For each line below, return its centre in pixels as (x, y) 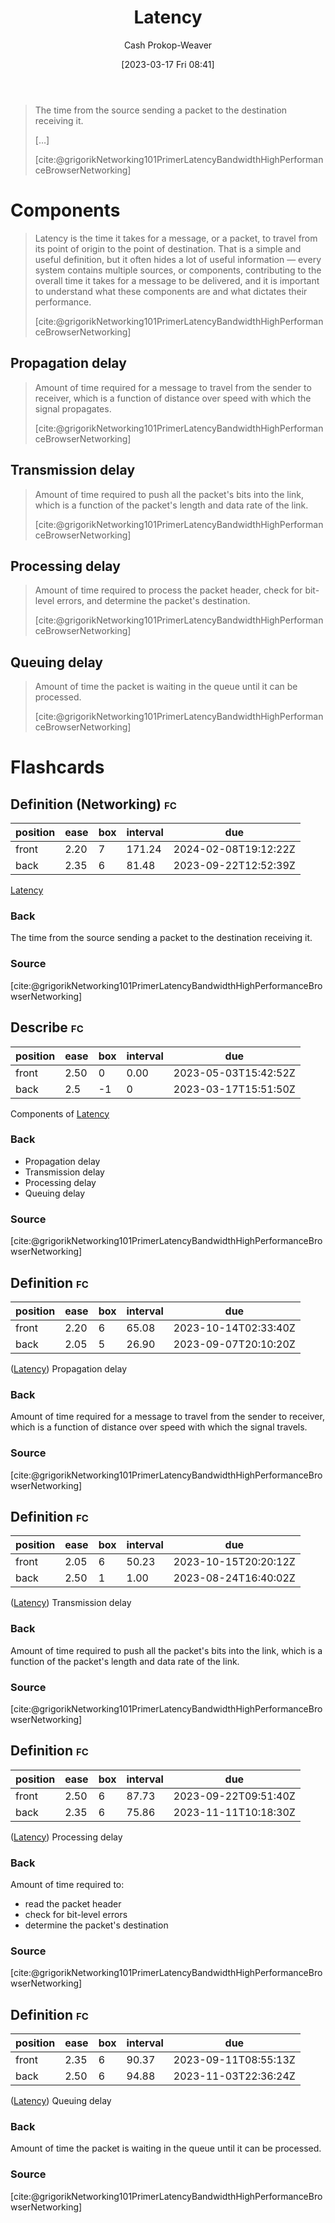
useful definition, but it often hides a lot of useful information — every (178, 259)
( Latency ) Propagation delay (69, 1368)
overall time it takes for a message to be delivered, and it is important (177, 280)
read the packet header (73, 1904)
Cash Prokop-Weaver (168, 45)
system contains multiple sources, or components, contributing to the (178, 270)
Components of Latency (60, 1113)
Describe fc (47, 1027)
